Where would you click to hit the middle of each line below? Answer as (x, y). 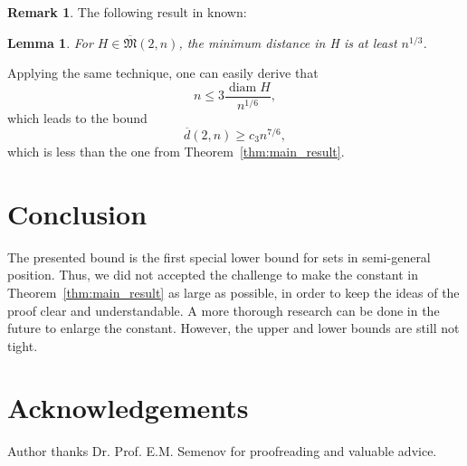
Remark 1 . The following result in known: (127, 12)
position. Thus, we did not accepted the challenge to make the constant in (213, 275)
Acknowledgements (128, 408)
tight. (23, 345)
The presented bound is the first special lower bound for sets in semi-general (219, 257)
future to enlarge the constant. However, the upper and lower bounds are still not (233, 328)
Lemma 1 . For (50, 42)
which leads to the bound (77, 118)
